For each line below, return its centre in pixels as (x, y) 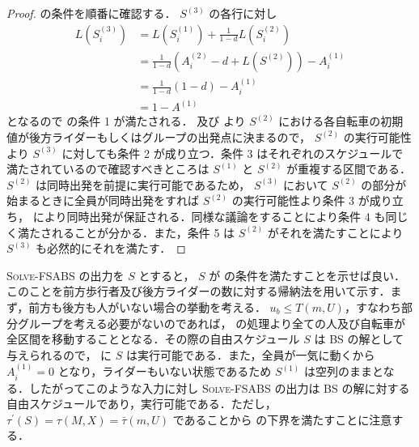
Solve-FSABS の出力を (66, 275)
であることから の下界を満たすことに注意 (282, 419)
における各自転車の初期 (341, 121)
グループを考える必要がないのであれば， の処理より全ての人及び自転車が (211, 323)
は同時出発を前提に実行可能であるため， (143, 184)
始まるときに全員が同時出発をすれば (103, 200)
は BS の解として (359, 339)
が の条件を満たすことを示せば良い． (307, 275)
